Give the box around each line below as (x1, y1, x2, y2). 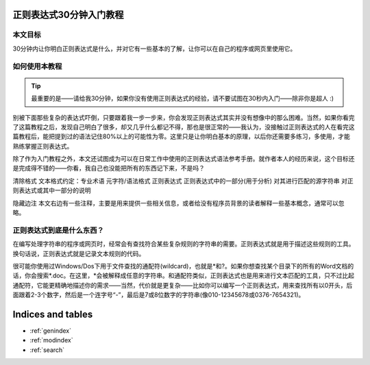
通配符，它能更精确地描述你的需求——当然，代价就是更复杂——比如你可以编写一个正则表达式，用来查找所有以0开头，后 (12, 281, 353, 289)
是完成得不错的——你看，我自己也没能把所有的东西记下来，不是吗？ (12, 164, 205, 173)
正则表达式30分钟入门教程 (12, 9, 124, 21)
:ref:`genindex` (29, 327, 72, 335)
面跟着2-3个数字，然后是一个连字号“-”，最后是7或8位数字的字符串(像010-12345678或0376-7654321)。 (12, 291, 305, 299)
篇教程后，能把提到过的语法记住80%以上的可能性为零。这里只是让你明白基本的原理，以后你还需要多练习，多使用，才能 (12, 132, 351, 140)
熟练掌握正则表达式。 (12, 142, 73, 150)
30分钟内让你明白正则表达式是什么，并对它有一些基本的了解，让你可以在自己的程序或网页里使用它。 (12, 45, 297, 53)
